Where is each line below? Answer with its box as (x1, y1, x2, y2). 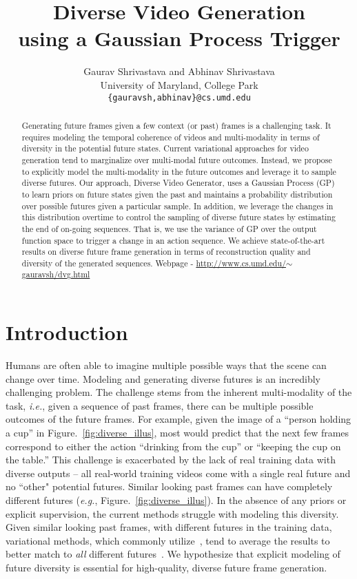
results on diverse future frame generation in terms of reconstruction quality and (21, 246, 311, 257)
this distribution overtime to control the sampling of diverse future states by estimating (21, 211, 336, 223)
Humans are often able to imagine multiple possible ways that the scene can (6, 358, 327, 372)
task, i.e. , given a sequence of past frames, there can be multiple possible (6, 398, 314, 412)
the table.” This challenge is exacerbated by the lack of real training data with (6, 452, 336, 467)
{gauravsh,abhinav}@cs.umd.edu (108, 92, 251, 103)
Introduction (6, 318, 128, 346)
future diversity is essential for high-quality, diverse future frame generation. (6, 560, 327, 574)
